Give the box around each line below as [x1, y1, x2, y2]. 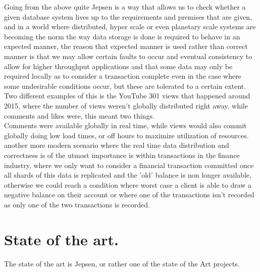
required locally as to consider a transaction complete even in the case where [4, 71, 241, 81]
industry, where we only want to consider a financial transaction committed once [4, 159, 254, 170]
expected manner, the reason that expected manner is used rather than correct [4, 41, 248, 51]
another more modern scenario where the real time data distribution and [4, 140, 229, 150]
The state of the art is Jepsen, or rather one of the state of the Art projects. [4, 258, 240, 268]
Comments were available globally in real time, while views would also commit [4, 120, 247, 131]
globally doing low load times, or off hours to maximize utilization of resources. [4, 130, 249, 140]
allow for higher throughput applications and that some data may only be [4, 61, 233, 71]
